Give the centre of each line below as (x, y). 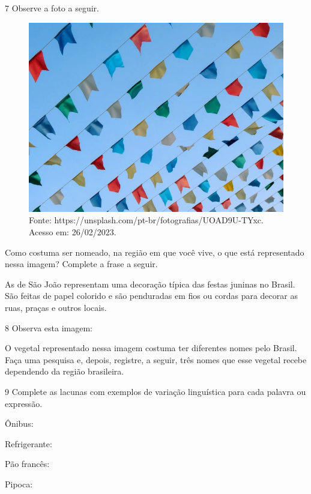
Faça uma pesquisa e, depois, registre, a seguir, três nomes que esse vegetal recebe (156, 359)
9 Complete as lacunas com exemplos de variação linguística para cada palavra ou (155, 391)
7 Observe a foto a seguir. (52, 8)
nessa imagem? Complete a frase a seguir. (81, 264)
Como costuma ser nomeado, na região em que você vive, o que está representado (155, 252)
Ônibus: (19, 423)
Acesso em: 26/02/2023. (73, 232)
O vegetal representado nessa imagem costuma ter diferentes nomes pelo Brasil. (151, 348)
